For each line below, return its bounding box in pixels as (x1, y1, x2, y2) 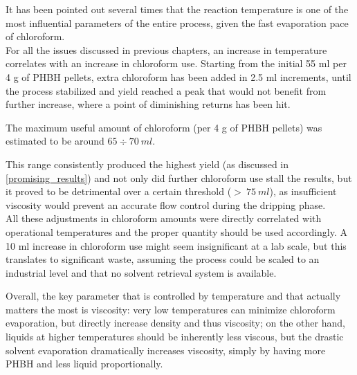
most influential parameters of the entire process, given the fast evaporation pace (6, 15, 349, 30)
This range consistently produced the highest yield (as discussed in (6, 156, 289, 171)
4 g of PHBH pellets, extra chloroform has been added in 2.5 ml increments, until (6, 69, 351, 84)
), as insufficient (269, 184, 337, 199)
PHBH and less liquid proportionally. (6, 356, 163, 371)
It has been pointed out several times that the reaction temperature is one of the (6, 2, 349, 16)
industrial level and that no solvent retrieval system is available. (6, 265, 277, 280)
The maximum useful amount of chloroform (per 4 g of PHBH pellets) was (6, 120, 322, 134)
